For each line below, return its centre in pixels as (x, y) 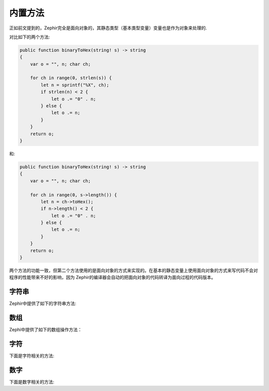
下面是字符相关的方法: (32, 356)
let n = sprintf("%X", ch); (75, 85)
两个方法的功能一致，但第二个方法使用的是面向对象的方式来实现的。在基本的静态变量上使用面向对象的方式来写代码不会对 (134, 270)
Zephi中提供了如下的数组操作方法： (46, 330)
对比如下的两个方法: (30, 37)
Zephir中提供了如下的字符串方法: (43, 303)
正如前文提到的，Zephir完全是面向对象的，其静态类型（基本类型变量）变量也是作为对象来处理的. (108, 28)
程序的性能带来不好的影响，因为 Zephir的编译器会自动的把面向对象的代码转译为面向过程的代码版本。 (113, 277)
